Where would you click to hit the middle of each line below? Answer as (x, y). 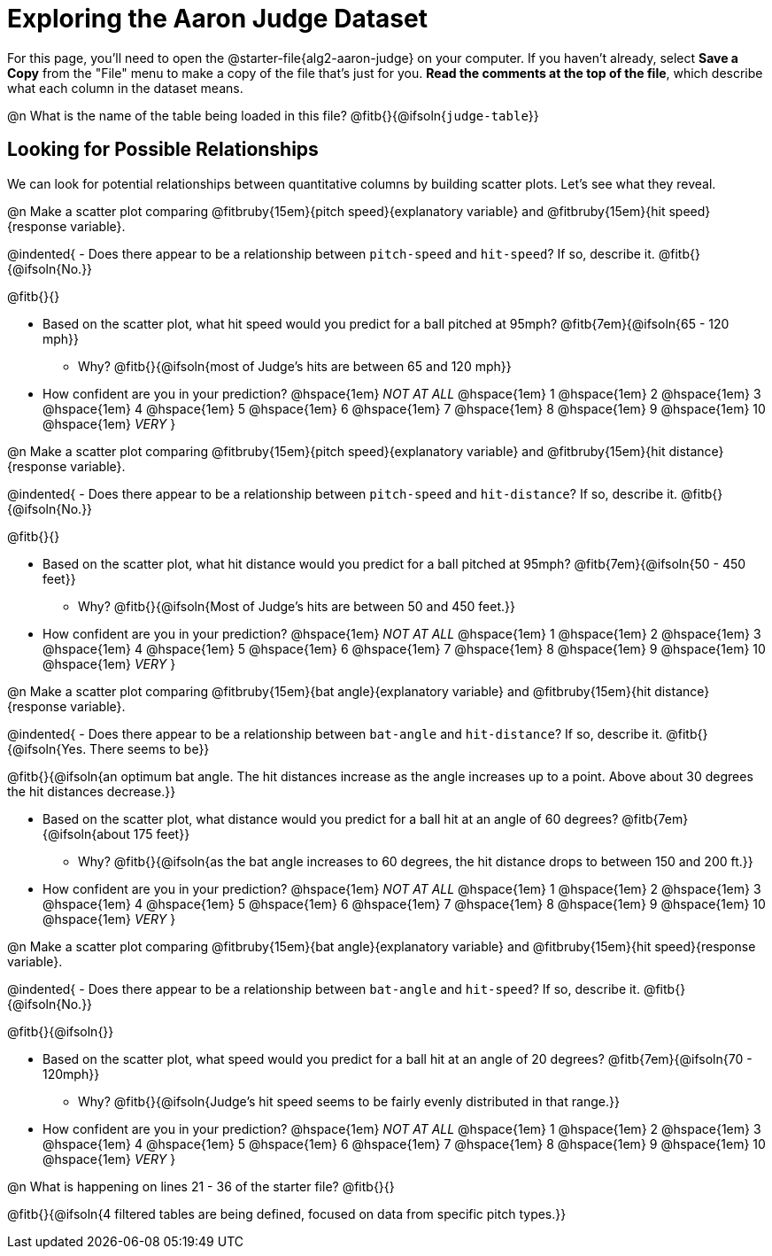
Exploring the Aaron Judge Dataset (217, 19)
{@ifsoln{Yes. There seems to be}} (108, 748)
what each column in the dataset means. (125, 88)
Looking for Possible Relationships (163, 150)
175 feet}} (162, 833)
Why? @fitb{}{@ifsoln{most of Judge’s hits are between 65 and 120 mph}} (295, 366)
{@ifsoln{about (86, 833)
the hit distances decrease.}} (92, 791)
